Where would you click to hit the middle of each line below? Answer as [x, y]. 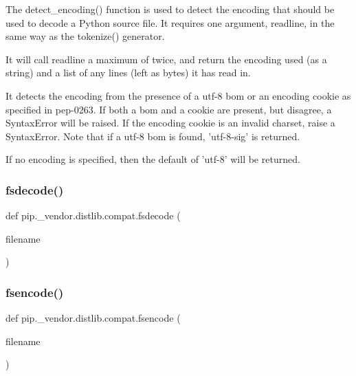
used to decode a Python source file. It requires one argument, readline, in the [170, 22]
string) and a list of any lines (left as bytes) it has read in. [128, 73]
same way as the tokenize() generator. [85, 36]
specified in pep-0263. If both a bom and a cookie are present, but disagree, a [169, 109]
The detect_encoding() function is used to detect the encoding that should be [170, 9]
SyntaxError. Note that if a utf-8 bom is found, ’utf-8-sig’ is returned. [153, 136]
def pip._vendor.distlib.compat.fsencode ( [93, 318]
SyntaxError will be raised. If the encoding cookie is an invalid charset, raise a [170, 123]
